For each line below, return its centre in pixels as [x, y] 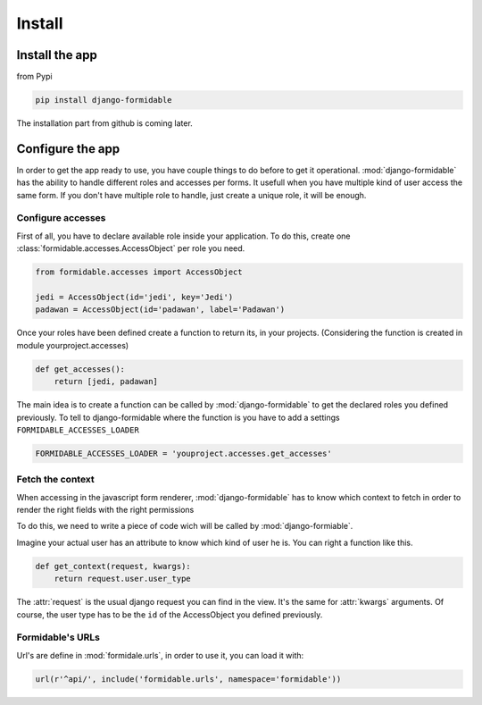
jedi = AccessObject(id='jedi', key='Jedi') [134, 298]
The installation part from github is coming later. [105, 123]
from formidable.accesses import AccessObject [139, 272]
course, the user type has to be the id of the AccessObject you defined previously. [170, 614]
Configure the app [68, 149]
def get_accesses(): [80, 369]
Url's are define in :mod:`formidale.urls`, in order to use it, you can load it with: [160, 655]
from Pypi [34, 77]
